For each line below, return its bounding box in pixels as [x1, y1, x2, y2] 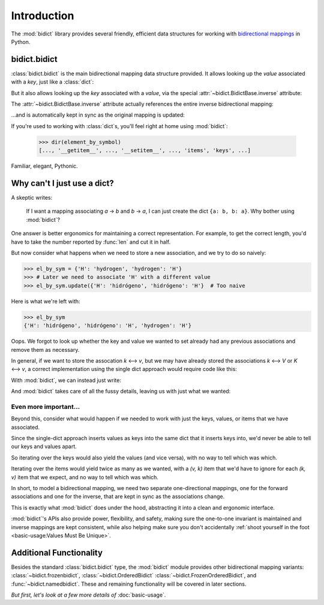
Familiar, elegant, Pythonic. [11, 162, 78, 170]
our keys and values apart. [11, 443, 77, 450]
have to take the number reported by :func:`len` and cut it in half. [11, 238, 171, 245]
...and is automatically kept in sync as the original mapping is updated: [11, 111, 185, 118]
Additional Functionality [11, 547, 103, 557]
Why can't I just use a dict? [11, 178, 114, 188]
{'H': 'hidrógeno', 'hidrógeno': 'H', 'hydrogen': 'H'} [23, 322, 192, 329]
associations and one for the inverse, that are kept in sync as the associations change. [11, 493, 225, 500]
